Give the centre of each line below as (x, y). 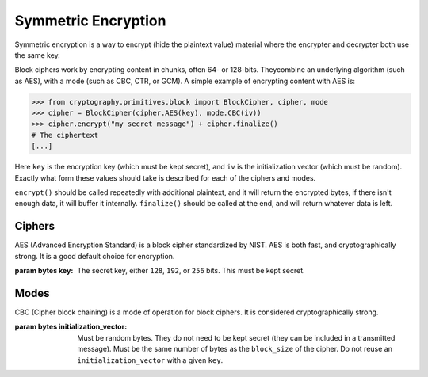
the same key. (38, 55)
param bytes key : (44, 271)
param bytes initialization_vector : (71, 327)
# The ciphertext (65, 135)
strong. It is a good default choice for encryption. (95, 256)
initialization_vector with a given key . (150, 360)
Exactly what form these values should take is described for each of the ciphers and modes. (165, 177)
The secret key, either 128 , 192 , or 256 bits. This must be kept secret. (191, 271)
